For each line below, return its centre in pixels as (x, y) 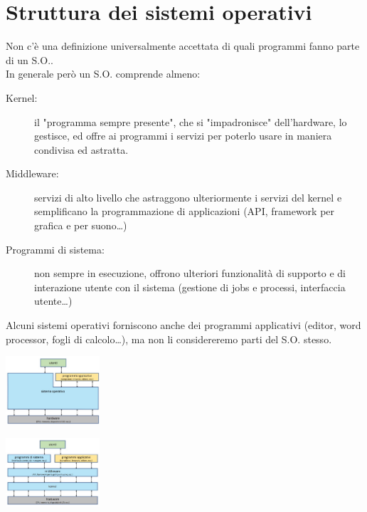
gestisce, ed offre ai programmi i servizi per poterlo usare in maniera (183, 136)
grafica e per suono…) (81, 225)
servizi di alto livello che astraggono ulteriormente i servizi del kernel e (188, 197)
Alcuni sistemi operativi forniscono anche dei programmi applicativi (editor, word (183, 325)
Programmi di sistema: (55, 249)
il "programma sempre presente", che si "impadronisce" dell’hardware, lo (191, 121)
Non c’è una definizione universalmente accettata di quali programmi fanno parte (183, 46)
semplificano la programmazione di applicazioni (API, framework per (185, 211)
